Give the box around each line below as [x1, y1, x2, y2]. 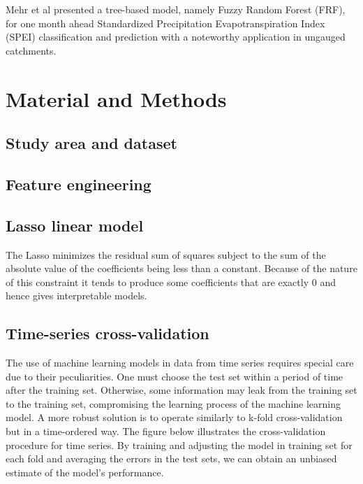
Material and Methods [6, 84, 227, 113]
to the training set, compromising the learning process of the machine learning [6, 396, 341, 411]
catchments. [6, 43, 57, 57]
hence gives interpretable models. [6, 288, 147, 303]
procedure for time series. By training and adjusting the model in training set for [6, 437, 353, 452]
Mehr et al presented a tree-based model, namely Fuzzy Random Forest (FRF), [6, 2, 346, 16]
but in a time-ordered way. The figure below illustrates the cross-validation [6, 424, 326, 439]
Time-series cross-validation [6, 322, 209, 344]
